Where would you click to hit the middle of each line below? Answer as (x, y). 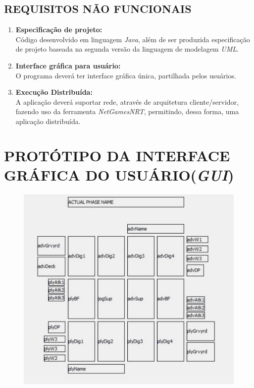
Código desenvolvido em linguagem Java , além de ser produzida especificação (133, 39)
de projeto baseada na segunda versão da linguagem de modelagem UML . (127, 49)
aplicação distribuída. (48, 121)
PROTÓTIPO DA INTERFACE (117, 155)
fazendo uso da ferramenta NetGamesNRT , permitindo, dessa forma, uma (127, 111)
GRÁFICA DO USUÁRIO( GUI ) (119, 175)
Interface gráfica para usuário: (68, 65)
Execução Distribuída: (54, 92)
